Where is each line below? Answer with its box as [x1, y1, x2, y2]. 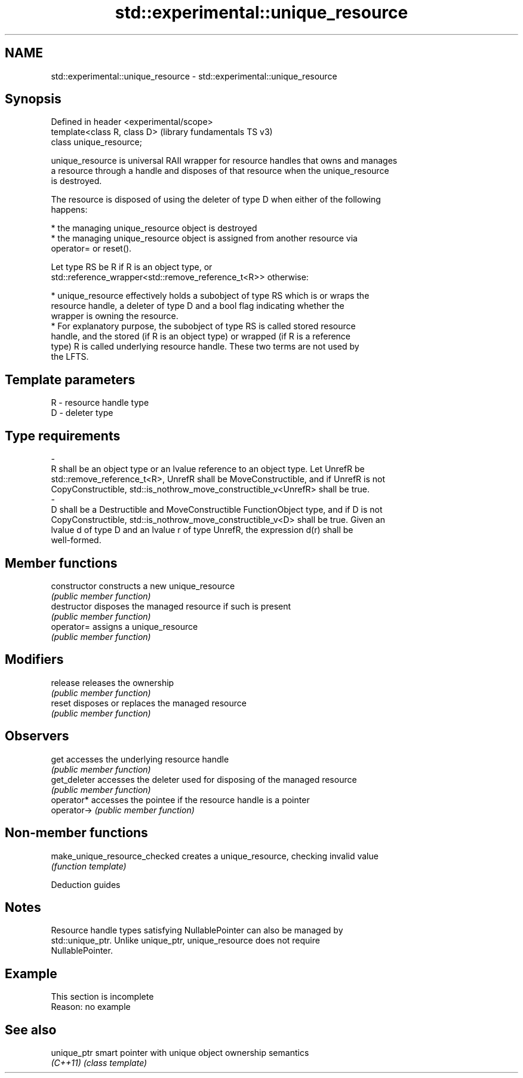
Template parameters [5, 372, 136, 387]
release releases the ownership [51, 677, 174, 688]
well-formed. [51, 535, 101, 546]
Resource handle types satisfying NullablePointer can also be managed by [51, 925, 343, 936]
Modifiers [5, 652, 64, 667]
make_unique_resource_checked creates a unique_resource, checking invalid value [51, 850, 379, 861]
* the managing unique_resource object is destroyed [51, 223, 257, 234]
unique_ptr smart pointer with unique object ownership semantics [51, 1048, 309, 1058]
